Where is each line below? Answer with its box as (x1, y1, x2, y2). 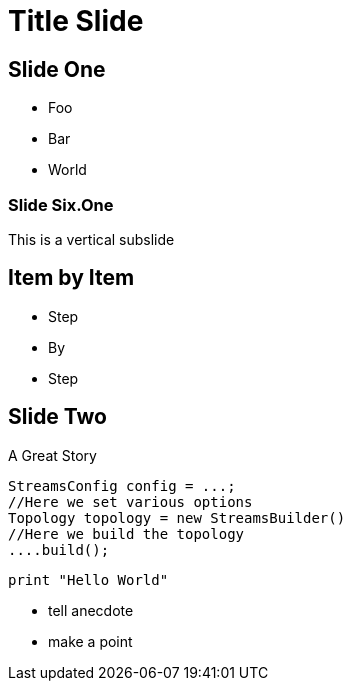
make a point (48, 632, 133, 650)
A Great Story (8, 446, 97, 464)
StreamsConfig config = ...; (8, 477, 236, 494)
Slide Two (8, 404, 108, 430)
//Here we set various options (8, 493, 253, 510)
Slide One (8, 56, 106, 82)
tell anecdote (48, 601, 134, 619)
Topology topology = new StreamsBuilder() (8, 509, 346, 526)
